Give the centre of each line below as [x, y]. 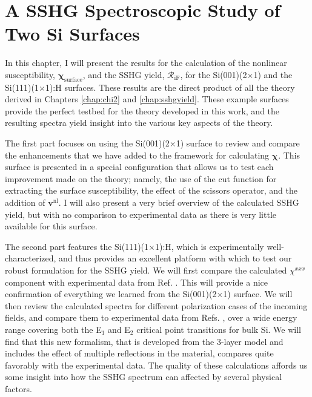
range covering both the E [53, 329]
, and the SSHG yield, [124, 74]
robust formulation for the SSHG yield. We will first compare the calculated [146, 270]
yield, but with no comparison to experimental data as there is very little [141, 214]
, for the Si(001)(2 [214, 74]
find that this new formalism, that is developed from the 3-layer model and [144, 341]
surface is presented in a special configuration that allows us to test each [139, 167]
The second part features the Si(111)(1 [77, 246]
